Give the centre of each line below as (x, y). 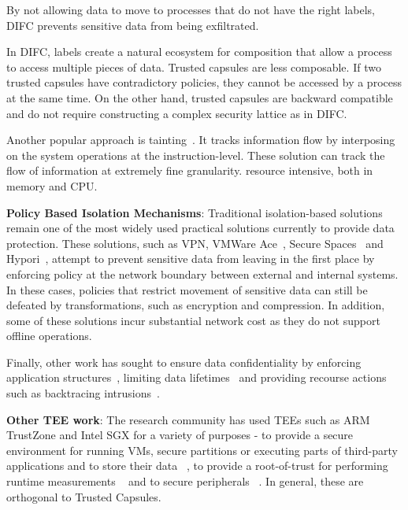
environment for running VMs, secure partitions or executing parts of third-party (202, 450)
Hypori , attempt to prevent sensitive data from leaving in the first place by (191, 259)
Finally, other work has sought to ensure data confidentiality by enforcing (184, 362)
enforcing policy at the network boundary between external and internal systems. (202, 273)
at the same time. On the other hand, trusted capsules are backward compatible (200, 97)
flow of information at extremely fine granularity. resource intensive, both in (190, 170)
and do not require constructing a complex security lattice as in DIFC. (177, 113)
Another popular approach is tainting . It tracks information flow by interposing (201, 140)
